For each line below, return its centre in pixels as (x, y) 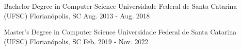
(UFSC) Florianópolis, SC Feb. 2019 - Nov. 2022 (76, 41)
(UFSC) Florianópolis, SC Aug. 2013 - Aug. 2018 (77, 15)
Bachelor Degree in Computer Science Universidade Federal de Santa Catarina (120, 6)
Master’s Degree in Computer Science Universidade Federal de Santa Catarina (120, 32)
